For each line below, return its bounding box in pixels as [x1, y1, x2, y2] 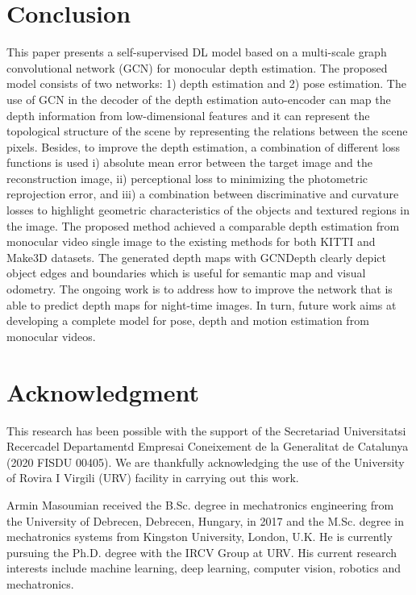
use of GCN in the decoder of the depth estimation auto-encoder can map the [6, 90, 391, 107]
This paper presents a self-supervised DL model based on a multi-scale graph [6, 44, 387, 60]
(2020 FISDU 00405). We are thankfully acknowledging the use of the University [6, 453, 405, 470]
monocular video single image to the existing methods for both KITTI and [6, 233, 376, 250]
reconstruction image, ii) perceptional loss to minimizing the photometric [6, 169, 368, 186]
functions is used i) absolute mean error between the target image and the [6, 154, 372, 171]
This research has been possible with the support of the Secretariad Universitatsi [6, 422, 406, 439]
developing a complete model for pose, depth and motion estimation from [6, 312, 369, 329]
